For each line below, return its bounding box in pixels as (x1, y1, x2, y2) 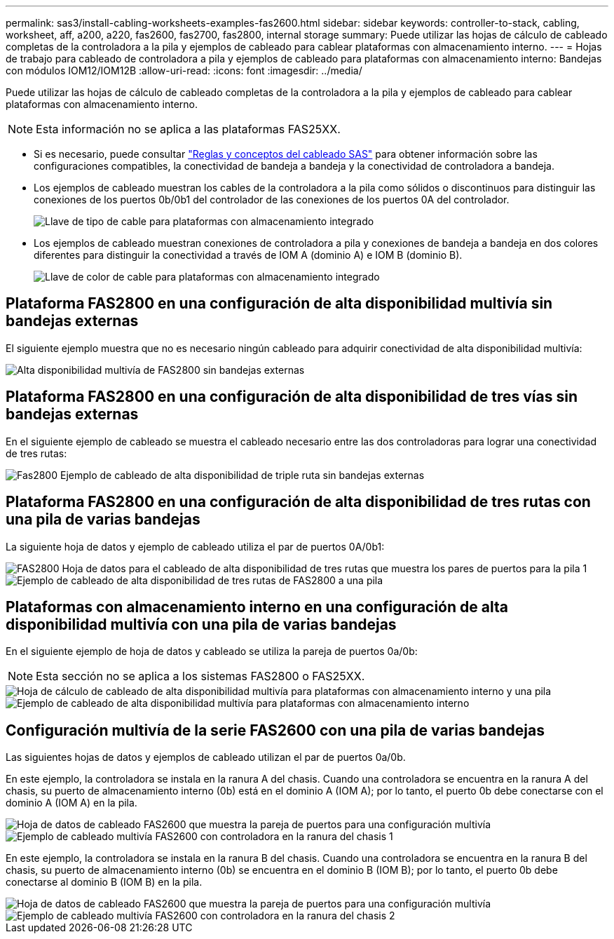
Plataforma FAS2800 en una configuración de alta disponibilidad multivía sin (6, 295, 553, 313)
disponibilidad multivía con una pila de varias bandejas (6, 615, 397, 633)
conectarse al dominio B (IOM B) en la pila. (6, 876, 203, 889)
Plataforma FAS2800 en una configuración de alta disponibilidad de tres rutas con (6, 493, 591, 511)
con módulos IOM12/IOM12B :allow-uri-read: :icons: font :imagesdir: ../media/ (6, 65, 362, 76)
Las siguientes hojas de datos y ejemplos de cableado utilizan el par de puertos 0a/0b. (6, 751, 406, 764)
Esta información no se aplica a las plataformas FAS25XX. (36, 122, 341, 136)
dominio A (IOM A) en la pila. (6, 797, 137, 809)
